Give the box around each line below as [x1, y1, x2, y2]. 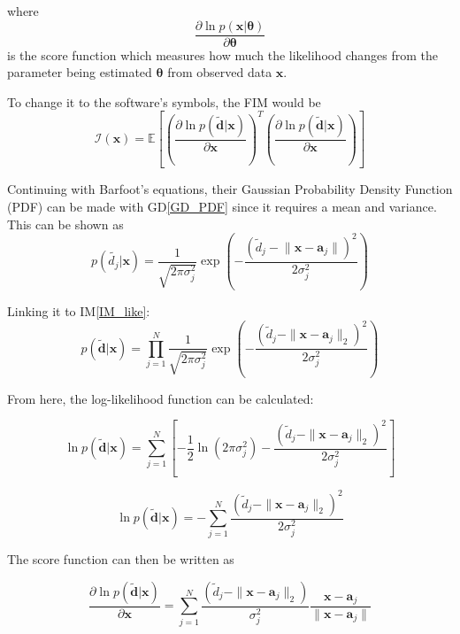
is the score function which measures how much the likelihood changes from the [7, 45, 438, 64]
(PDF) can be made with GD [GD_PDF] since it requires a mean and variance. [7, 197, 437, 215]
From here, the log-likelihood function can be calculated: [7, 389, 314, 407]
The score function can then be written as [7, 550, 234, 568]
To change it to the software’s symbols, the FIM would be [7, 92, 321, 111]
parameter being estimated [7, 63, 152, 81]
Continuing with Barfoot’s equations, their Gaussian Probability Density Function [7, 180, 453, 198]
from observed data [167, 63, 272, 81]
